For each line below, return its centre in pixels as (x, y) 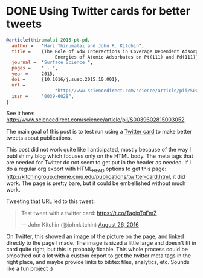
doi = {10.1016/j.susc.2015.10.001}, (66, 80)
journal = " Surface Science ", (53, 63)
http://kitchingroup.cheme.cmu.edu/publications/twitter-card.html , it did (96, 177)
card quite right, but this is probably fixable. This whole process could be (97, 250)
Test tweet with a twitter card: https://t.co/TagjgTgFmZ (89, 213)
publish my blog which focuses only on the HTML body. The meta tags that (100, 156)
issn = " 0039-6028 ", (43, 96)
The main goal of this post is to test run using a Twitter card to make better (99, 132)
